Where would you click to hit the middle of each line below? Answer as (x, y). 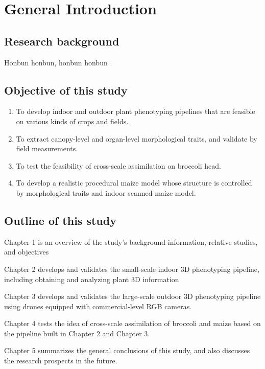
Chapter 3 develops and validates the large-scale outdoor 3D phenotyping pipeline (132, 296)
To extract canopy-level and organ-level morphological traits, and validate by (137, 138)
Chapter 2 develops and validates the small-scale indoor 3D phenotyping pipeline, (132, 269)
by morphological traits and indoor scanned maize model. (106, 192)
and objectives (27, 252)
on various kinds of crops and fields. (72, 121)
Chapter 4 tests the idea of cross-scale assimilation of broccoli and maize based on (132, 323)
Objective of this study (66, 90)
